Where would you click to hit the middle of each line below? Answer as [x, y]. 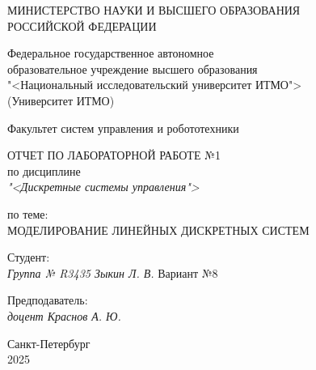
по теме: [28, 213]
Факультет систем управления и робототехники [123, 128]
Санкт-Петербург [49, 343]
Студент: [29, 257]
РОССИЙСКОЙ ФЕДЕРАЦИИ [82, 26]
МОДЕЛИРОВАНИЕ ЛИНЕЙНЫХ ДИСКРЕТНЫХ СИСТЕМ [158, 230]
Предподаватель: [48, 300]
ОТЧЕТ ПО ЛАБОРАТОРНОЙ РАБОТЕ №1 [114, 155]
